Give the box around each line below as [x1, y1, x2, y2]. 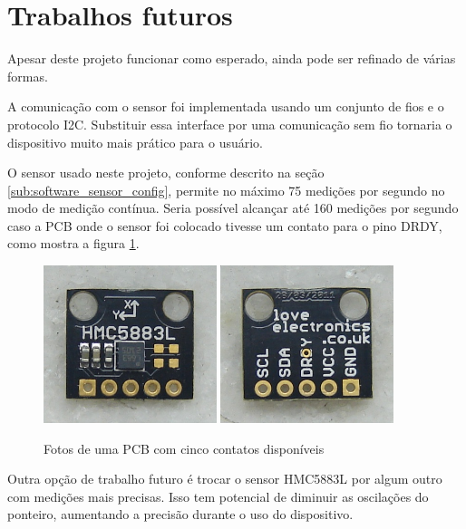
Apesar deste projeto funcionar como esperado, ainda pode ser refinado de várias [7, 49, 456, 68]
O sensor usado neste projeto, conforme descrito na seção [7, 163, 325, 182]
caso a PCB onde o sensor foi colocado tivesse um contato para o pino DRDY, [7, 216, 442, 235]
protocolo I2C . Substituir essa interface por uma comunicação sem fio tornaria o [7, 114, 452, 133]
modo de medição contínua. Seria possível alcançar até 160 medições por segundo [7, 198, 459, 217]
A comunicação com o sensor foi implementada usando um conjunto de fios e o [7, 97, 444, 116]
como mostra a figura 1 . [7, 234, 140, 253]
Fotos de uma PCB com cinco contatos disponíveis [44, 438, 325, 457]
